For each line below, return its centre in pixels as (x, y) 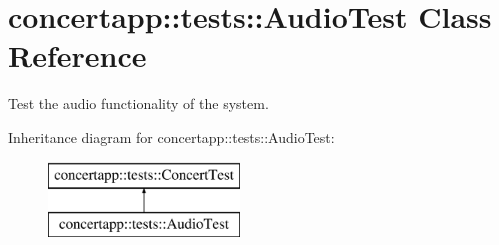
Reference (77, 55)
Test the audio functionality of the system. (138, 103)
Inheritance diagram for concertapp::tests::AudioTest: (171, 136)
